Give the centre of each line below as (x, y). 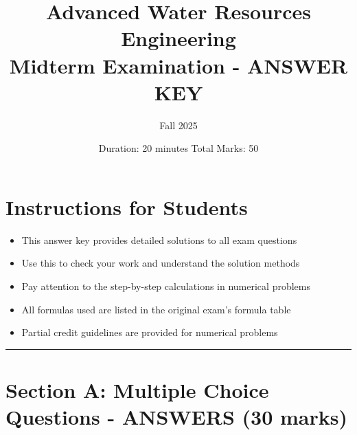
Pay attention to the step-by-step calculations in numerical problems (166, 286)
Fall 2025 (178, 125)
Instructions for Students (127, 207)
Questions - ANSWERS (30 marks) (176, 417)
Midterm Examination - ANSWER (178, 65)
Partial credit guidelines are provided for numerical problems (150, 332)
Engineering (178, 38)
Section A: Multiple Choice (137, 389)
